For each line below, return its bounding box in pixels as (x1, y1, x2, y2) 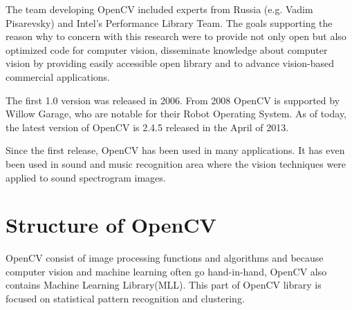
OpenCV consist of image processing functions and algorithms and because (6, 251, 324, 265)
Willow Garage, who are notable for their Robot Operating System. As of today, (6, 106, 347, 121)
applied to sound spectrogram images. (6, 170, 166, 184)
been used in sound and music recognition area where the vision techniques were (6, 156, 346, 171)
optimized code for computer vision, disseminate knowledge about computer (6, 42, 328, 57)
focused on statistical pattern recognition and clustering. (6, 291, 245, 306)
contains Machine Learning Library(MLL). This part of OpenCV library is (6, 278, 322, 292)
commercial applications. (6, 69, 111, 84)
